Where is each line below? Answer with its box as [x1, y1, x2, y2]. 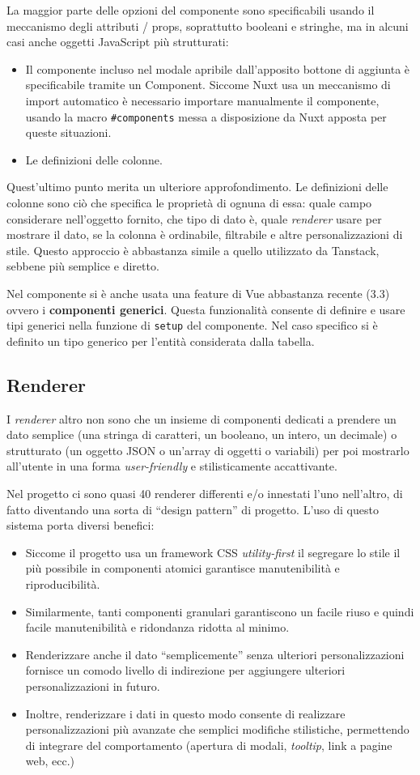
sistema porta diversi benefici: [6, 517, 155, 534]
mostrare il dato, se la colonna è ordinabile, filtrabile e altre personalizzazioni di [6, 226, 403, 243]
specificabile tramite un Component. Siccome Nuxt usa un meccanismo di [25, 76, 391, 93]
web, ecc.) [25, 752, 75, 769]
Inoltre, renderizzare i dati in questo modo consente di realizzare [25, 705, 346, 722]
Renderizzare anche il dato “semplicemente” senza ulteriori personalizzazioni [25, 645, 405, 662]
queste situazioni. [25, 124, 112, 141]
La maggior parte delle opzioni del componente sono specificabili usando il [6, 2, 375, 18]
